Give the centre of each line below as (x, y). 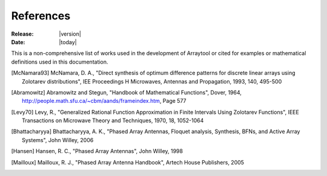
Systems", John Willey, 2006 (58, 140)
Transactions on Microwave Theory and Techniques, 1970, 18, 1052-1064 (113, 120)
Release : (22, 34)
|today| (68, 42)
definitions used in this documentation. (60, 62)
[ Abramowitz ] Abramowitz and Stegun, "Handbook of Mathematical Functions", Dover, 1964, (127, 92)
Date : (18, 42)
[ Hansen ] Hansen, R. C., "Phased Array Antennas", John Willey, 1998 (97, 151)
